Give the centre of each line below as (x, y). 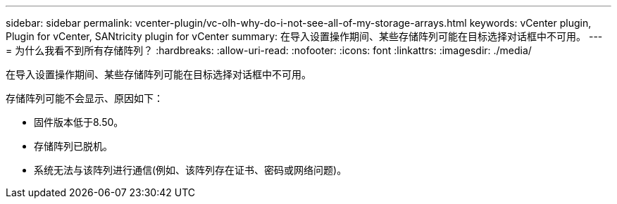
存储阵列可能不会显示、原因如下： (85, 98)
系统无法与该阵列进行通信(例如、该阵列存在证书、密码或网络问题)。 (191, 170)
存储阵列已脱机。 (73, 146)
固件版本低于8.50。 (79, 122)
